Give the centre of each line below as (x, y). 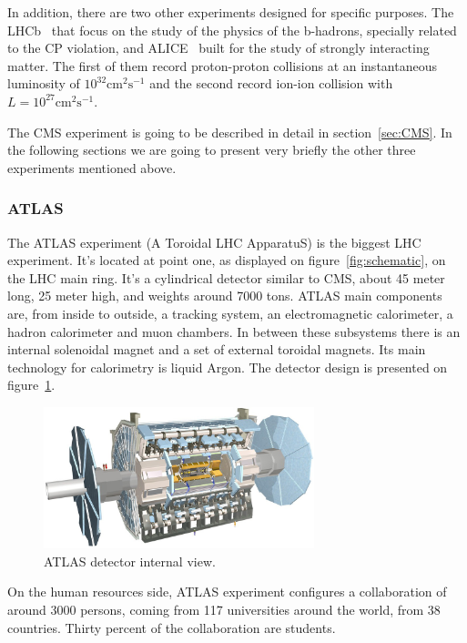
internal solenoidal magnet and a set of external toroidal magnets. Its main (217, 349)
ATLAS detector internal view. (130, 561)
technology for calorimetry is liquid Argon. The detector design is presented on (228, 367)
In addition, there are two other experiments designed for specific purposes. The (231, 12)
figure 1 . (31, 385)
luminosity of (44, 83)
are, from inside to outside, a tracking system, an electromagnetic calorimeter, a (230, 313)
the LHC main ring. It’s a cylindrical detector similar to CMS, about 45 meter (226, 277)
